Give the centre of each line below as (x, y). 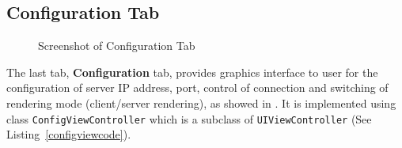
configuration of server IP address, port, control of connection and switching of (197, 87)
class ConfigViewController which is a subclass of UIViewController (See (189, 118)
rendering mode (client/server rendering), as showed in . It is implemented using (201, 102)
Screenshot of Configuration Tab (117, 46)
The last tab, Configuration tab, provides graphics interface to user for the (192, 72)
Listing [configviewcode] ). (69, 134)
